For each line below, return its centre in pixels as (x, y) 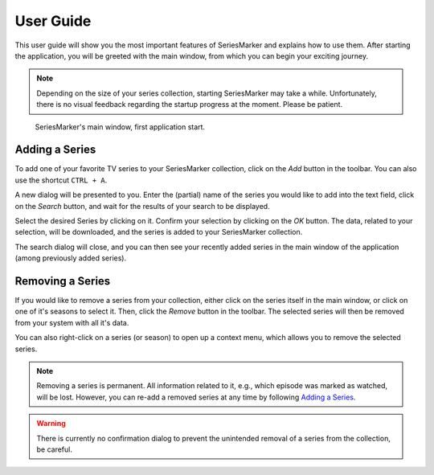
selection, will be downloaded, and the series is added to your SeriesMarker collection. (159, 232)
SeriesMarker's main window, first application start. (120, 127)
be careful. (54, 449)
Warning (51, 424)
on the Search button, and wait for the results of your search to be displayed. (142, 206)
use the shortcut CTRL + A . (61, 180)
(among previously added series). (71, 258)
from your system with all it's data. (72, 322)
